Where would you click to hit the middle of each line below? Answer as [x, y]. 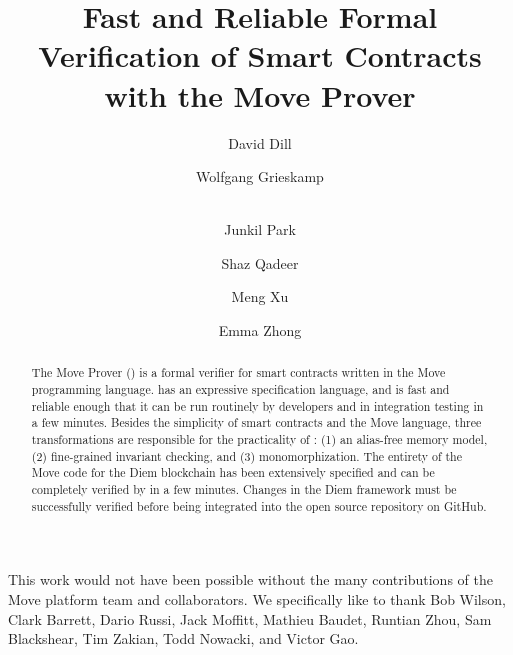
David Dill [260, 142]
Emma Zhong [260, 330]
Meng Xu [260, 296]
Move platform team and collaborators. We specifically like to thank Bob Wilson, [257, 598]
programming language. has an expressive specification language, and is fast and [240, 389]
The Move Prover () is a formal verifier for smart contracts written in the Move [238, 372]
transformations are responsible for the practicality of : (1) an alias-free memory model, [259, 439]
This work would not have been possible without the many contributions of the [250, 579]
